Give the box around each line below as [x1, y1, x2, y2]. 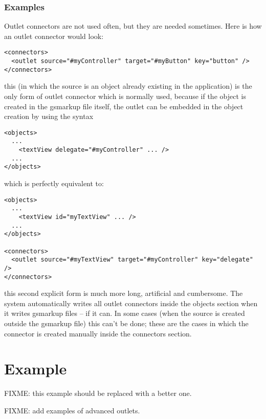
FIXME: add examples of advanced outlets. [4, 405, 140, 415]
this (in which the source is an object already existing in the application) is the [4, 81, 252, 91]
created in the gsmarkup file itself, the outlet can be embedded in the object [4, 101, 243, 111]
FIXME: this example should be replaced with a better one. [4, 388, 192, 398]
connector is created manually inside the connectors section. [4, 328, 192, 338]
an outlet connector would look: [4, 30, 104, 41]
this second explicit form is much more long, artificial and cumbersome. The [4, 288, 243, 298]
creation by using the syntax [4, 111, 94, 122]
